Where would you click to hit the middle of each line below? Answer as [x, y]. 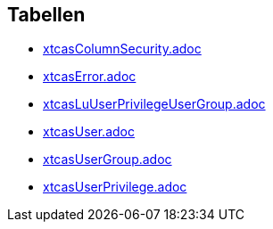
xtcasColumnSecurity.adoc [122, 49]
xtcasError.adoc [90, 77]
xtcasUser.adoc [89, 132]
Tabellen [46, 15]
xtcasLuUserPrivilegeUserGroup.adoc [154, 104]
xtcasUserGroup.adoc [108, 159]
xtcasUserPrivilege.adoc [115, 187]
